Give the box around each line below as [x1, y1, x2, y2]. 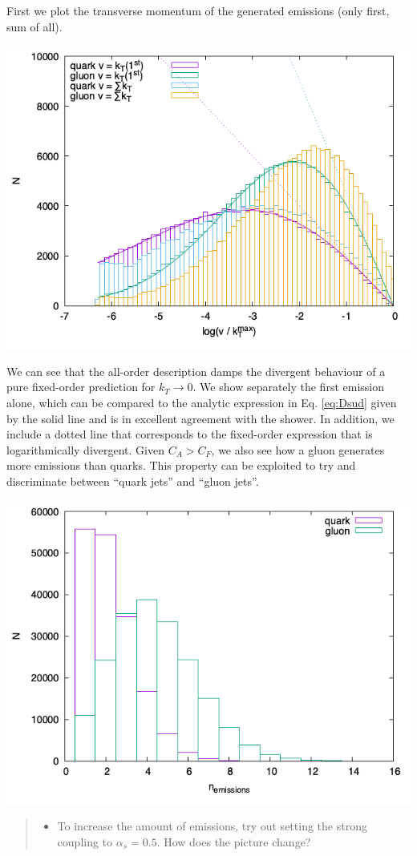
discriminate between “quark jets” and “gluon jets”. [6, 472, 259, 489]
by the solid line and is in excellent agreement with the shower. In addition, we [6, 410, 395, 426]
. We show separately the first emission [192, 378, 384, 395]
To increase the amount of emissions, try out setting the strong [57, 818, 367, 834]
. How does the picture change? [156, 833, 311, 850]
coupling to [57, 833, 113, 850]
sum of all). [6, 18, 63, 34]
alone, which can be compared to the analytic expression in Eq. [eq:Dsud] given [6, 394, 397, 410]
